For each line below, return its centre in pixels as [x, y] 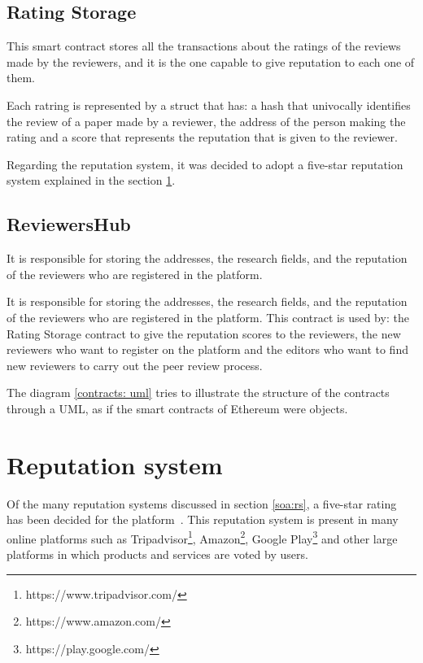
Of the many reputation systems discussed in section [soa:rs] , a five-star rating [202, 503]
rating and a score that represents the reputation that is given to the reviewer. [202, 137]
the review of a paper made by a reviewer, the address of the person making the [206, 121]
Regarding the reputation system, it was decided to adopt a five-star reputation [205, 164]
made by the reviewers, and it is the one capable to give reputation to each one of [211, 61]
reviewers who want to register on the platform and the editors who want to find [207, 349]
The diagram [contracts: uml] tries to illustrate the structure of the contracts [198, 393]
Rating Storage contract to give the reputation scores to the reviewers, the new [204, 333]
